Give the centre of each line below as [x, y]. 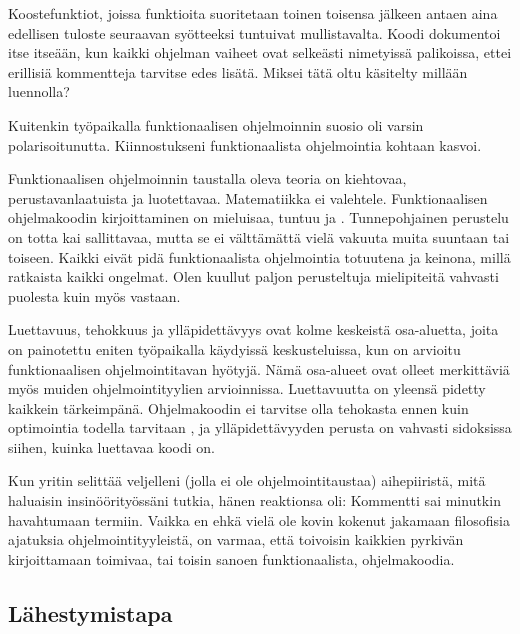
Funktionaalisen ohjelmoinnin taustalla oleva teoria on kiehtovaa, [207, 178]
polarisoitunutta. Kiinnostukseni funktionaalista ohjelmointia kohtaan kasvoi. [245, 144]
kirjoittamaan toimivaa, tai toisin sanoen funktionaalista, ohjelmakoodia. [231, 558]
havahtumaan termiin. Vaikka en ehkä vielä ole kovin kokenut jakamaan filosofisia [259, 519]
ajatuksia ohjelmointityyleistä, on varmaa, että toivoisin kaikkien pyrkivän [236, 539]
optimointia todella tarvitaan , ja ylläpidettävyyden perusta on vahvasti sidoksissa [260, 427]
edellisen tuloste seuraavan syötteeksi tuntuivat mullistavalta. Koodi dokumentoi [254, 32]
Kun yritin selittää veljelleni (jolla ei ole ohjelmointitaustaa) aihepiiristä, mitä [247, 480]
